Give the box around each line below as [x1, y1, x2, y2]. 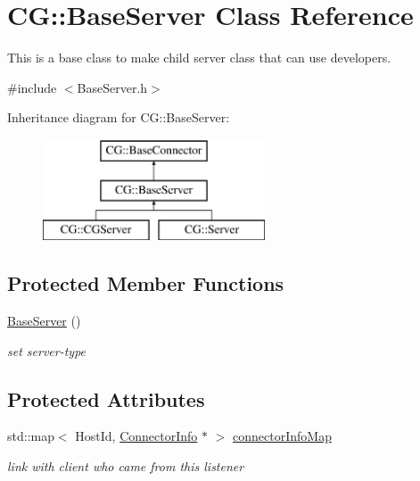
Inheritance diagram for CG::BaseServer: [7, 108, 230, 127]
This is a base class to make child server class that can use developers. [7, 48, 391, 67]
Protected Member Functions [7, 270, 284, 297]
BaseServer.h [77, 78, 148, 96]
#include [7, 78, 57, 96]
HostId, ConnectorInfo [75, 427, 198, 445]
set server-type [7, 341, 86, 360]
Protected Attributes [7, 385, 205, 412]
